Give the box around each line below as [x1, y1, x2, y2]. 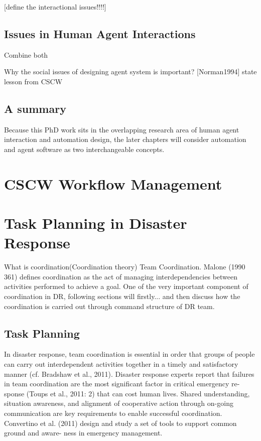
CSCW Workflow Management [4, 173, 222, 194]
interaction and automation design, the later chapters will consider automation [4, 134, 246, 144]
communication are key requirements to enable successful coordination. [4, 407, 222, 418]
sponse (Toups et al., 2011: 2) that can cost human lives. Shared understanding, [4, 388, 250, 398]
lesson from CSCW [4, 76, 63, 86]
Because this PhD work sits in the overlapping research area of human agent [4, 124, 239, 134]
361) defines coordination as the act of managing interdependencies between [4, 271, 238, 281]
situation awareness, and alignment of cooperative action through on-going [4, 398, 233, 408]
